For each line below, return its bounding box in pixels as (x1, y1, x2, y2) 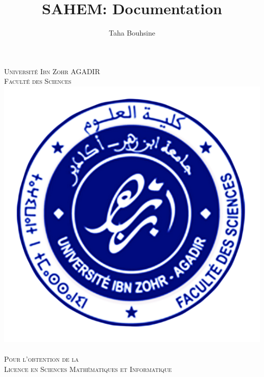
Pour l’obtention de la (4, 354, 79, 364)
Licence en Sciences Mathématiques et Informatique (4, 363, 172, 374)
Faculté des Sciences (4, 76, 72, 86)
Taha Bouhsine (109, 27, 155, 38)
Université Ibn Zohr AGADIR (4, 66, 100, 76)
